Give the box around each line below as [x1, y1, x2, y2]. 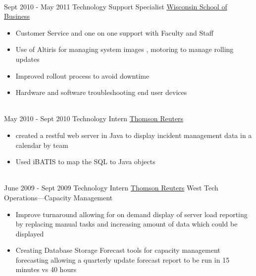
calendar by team [15, 139, 68, 150]
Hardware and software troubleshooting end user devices [15, 87, 187, 97]
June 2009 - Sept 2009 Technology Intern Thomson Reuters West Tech [4, 183, 218, 193]
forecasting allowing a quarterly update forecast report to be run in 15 [15, 254, 230, 265]
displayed [15, 228, 44, 238]
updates [15, 53, 40, 64]
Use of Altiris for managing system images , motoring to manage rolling [15, 44, 234, 54]
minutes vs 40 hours [15, 264, 77, 275]
